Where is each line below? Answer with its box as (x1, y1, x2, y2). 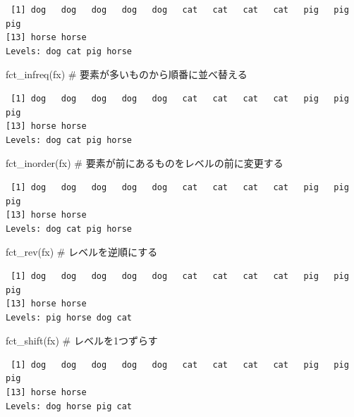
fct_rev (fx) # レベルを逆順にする (6, 244, 158, 259)
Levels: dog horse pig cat (6, 401, 132, 411)
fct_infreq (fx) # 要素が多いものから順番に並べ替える (6, 67, 248, 82)
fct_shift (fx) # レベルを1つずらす (6, 333, 158, 348)
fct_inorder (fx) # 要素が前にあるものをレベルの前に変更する (6, 156, 283, 170)
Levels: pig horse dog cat (6, 312, 132, 323)
